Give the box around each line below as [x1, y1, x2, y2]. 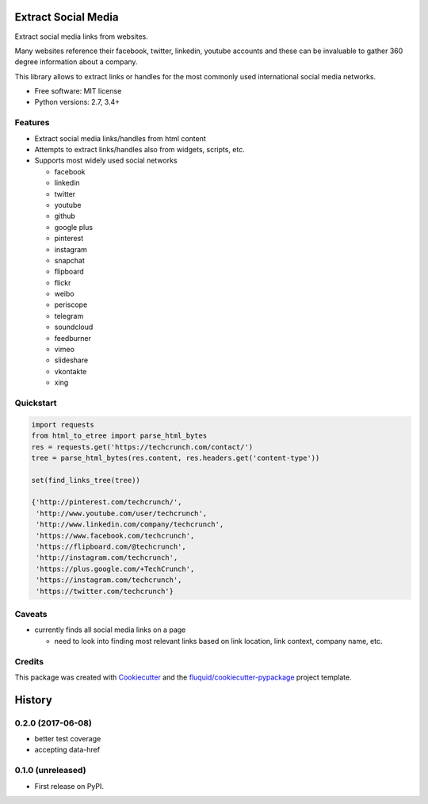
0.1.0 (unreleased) [14, 765, 86, 776]
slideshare [54, 355, 89, 365]
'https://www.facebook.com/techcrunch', [36, 531, 195, 540]
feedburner [54, 333, 91, 343]
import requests [31, 420, 95, 429]
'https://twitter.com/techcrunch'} [36, 587, 174, 595]
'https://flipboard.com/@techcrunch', [36, 542, 186, 551]
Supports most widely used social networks [34, 155, 178, 166]
